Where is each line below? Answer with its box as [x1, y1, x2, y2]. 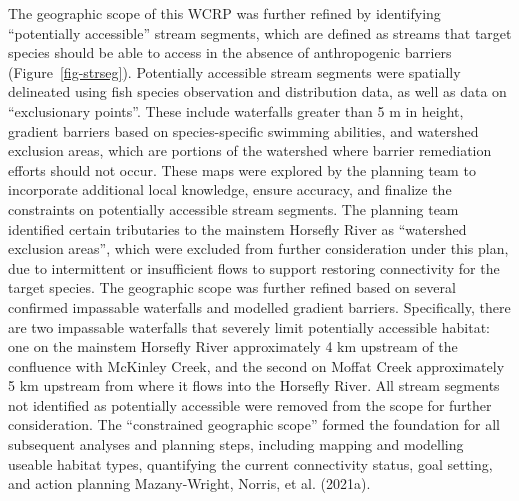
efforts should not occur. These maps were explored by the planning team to [8, 159, 476, 180]
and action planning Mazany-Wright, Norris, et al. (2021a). [8, 473, 371, 494]
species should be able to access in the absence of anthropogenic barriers [8, 42, 452, 63]
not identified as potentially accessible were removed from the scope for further [8, 394, 492, 415]
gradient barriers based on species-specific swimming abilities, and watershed [8, 120, 479, 141]
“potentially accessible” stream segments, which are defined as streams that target [8, 22, 512, 43]
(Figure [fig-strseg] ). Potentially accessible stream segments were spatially [8, 61, 461, 82]
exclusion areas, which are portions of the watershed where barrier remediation [8, 140, 492, 161]
